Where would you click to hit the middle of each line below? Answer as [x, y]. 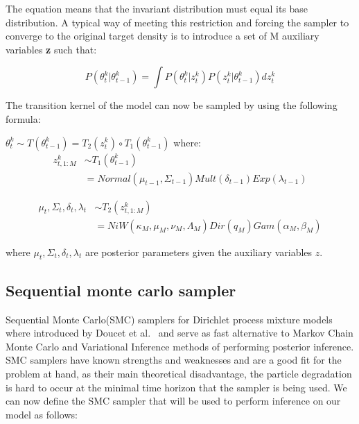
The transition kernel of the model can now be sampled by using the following [172, 105]
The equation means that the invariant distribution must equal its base [157, 8]
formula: [23, 118]
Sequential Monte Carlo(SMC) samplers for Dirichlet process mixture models [169, 319]
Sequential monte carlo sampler [121, 290]
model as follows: [42, 414]
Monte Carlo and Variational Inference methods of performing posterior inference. [180, 346]
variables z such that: [51, 49]
